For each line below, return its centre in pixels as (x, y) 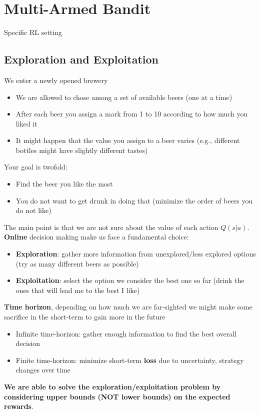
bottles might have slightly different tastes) (82, 150)
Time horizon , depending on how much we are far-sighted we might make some (128, 307)
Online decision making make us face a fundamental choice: (96, 237)
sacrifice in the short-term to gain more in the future (85, 317)
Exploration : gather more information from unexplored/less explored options (136, 254)
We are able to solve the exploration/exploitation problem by (112, 386)
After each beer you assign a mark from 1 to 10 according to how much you (132, 114)
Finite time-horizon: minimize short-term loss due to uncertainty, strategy (130, 360)
